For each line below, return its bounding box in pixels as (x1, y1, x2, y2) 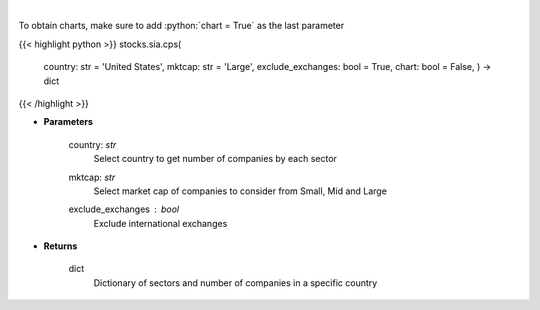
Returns (43, 240, 78, 252)
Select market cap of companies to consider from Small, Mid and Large (93, 185, 387, 197)
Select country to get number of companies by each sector (93, 153, 337, 165)
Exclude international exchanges (93, 217, 228, 229)
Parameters (43, 116, 94, 128)
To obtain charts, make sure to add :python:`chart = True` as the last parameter (18, 20, 345, 32)
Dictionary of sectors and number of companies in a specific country (93, 276, 378, 289)
